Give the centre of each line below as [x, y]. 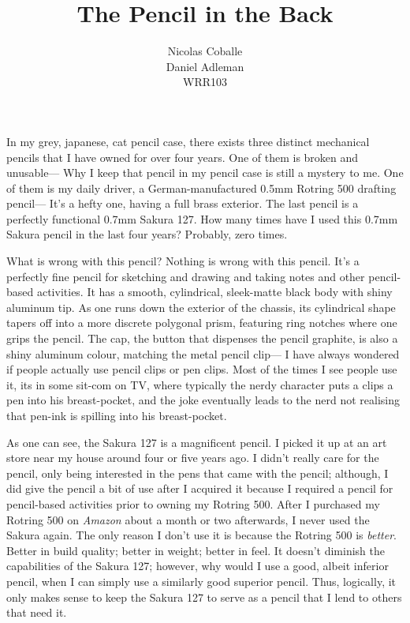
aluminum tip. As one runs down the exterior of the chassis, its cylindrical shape [201, 307]
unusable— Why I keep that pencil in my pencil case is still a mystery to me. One [205, 173]
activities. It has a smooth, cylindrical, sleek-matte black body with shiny [214, 292]
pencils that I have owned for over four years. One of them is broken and [183, 157]
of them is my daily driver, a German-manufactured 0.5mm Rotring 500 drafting [201, 188]
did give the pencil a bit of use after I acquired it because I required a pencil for [200, 488]
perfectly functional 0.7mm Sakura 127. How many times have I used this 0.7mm [202, 218]
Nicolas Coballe [205, 51]
